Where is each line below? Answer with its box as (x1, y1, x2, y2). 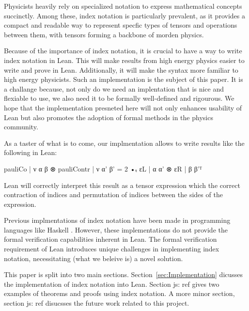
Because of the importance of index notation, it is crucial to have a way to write (4, 46, 242, 56)
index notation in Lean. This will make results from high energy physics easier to (4, 55, 245, 65)
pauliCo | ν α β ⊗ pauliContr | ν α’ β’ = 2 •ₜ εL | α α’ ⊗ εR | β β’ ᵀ (4, 163, 202, 173)
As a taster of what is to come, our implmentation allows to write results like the (4, 138, 245, 148)
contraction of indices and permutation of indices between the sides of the (4, 189, 223, 200)
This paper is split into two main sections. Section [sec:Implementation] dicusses (4, 269, 243, 280)
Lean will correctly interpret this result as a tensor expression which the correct (4, 180, 240, 190)
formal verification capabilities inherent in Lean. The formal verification (4, 234, 217, 244)
